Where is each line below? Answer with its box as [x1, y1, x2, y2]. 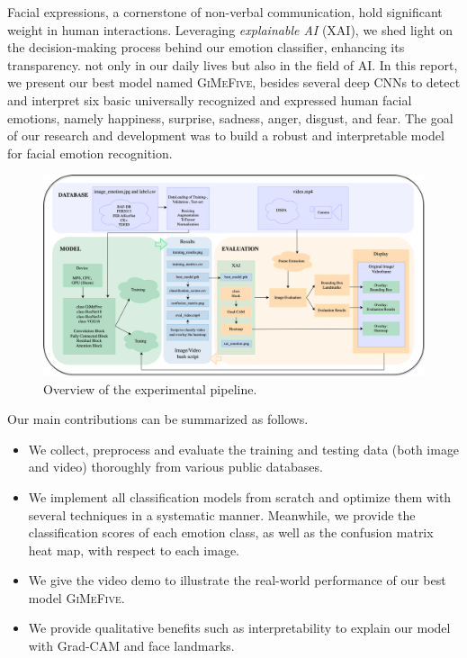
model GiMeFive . [28, 588, 125, 607]
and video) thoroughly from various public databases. [28, 457, 323, 476]
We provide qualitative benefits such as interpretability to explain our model [28, 618, 451, 637]
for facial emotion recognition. [7, 143, 173, 162]
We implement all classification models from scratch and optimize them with [28, 487, 452, 506]
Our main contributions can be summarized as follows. [7, 410, 309, 428]
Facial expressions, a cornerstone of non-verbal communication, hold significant [7, 3, 443, 21]
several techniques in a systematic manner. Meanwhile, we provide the [28, 505, 416, 524]
